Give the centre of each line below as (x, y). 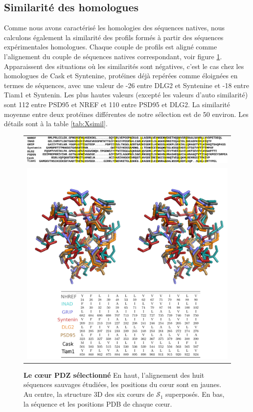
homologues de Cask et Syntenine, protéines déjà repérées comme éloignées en (121, 76)
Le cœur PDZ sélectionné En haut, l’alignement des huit (114, 375)
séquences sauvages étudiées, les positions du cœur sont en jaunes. (123, 384)
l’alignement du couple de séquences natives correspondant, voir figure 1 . (113, 56)
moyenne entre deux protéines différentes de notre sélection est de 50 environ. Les (126, 114)
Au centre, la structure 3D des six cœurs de (89, 394)
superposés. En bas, (195, 394)
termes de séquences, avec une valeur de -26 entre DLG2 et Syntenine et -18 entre (126, 85)
